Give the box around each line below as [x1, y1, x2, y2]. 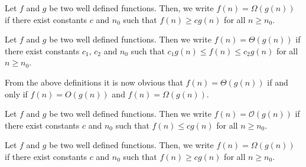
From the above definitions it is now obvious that [5, 76, 183, 88]
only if [5, 87, 28, 100]
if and [267, 76, 288, 88]
